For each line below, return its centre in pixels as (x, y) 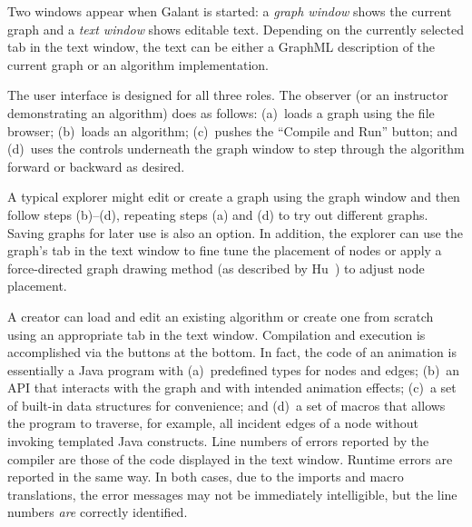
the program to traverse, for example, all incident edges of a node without (213, 423)
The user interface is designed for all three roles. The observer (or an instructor (228, 95)
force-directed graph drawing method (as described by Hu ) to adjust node (216, 268)
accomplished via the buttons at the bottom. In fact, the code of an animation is (232, 352)
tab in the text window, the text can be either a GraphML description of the (221, 47)
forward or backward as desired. (96, 166)
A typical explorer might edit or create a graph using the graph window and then (234, 197)
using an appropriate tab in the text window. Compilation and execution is (216, 334)
